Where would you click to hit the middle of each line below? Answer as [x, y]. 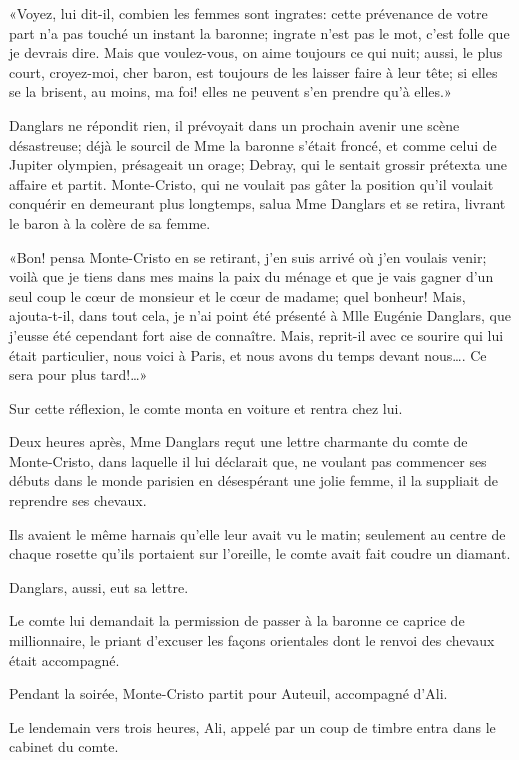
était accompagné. [64, 659]
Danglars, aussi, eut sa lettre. [99, 586]
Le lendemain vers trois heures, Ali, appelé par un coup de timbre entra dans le [252, 726]
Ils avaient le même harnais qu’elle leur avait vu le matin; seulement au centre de [257, 533]
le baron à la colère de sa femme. [110, 222]
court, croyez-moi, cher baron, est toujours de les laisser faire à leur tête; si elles [253, 71]
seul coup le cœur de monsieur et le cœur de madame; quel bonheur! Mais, [237, 295]
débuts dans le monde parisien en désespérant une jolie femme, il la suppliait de [253, 480]
